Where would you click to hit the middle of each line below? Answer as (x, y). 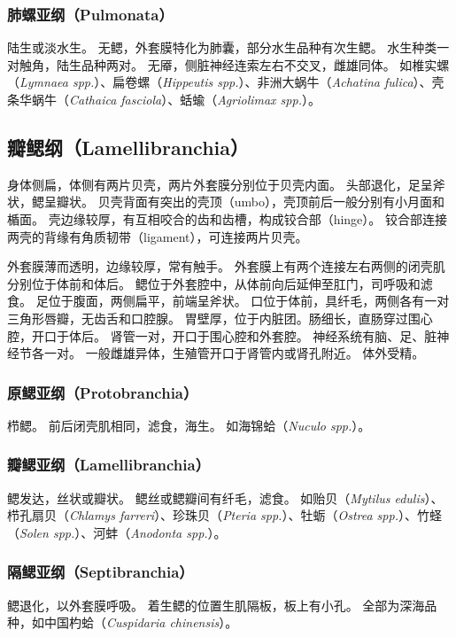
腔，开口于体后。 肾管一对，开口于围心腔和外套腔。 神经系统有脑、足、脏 (222, 335)
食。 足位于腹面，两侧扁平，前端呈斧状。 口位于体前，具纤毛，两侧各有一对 (228, 301)
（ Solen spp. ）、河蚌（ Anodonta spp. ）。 (117, 532)
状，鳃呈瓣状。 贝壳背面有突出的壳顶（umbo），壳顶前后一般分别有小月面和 (226, 202)
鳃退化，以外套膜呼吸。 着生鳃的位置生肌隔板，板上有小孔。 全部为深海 (216, 605)
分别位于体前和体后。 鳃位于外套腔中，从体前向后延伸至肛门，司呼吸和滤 (220, 283)
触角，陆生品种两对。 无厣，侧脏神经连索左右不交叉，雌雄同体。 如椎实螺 (234, 64)
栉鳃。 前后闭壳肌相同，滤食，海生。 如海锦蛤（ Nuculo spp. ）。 (189, 425)
